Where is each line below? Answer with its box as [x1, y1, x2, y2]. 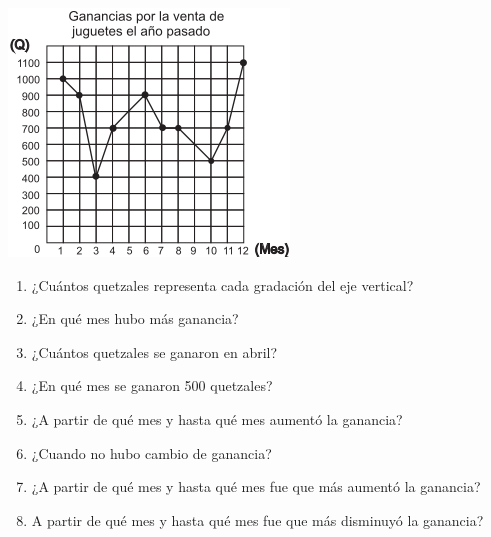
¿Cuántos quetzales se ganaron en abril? [31, 341, 278, 362]
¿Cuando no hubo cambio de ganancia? [31, 442, 272, 463]
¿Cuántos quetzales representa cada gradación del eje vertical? [31, 274, 414, 295]
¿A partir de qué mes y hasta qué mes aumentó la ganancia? [31, 408, 403, 429]
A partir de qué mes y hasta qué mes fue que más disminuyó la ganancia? [31, 509, 484, 530]
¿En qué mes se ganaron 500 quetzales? [31, 375, 273, 396]
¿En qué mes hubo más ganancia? [31, 308, 239, 329]
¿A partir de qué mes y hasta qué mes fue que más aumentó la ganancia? [31, 476, 481, 497]
